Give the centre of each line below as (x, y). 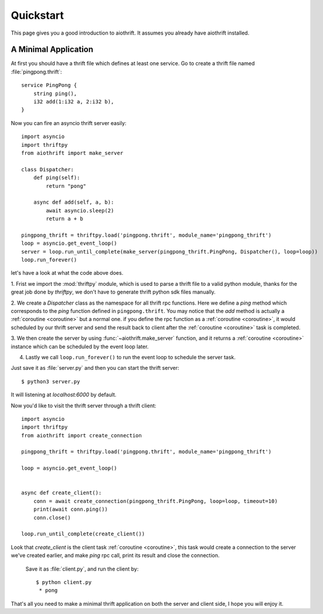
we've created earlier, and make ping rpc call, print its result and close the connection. (115, 555)
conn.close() (52, 517)
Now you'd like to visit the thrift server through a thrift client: (84, 406)
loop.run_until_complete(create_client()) (83, 534)
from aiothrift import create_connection (81, 435)
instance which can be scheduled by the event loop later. (80, 346)
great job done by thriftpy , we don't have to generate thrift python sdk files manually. (113, 292)
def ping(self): (57, 178)
